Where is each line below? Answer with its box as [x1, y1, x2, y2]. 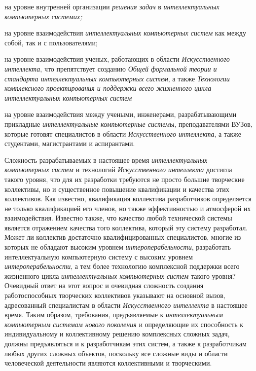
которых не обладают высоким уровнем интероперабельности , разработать [4, 242, 231, 252]
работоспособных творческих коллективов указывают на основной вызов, [4, 290, 225, 300]
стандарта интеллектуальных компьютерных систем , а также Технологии [4, 73, 230, 83]
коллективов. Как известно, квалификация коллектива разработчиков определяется [4, 193, 252, 204]
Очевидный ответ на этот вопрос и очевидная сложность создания [4, 280, 204, 291]
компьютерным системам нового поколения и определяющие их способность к [4, 319, 244, 329]
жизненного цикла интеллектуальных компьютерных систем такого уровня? [4, 270, 236, 281]
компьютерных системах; [4, 11, 82, 21]
